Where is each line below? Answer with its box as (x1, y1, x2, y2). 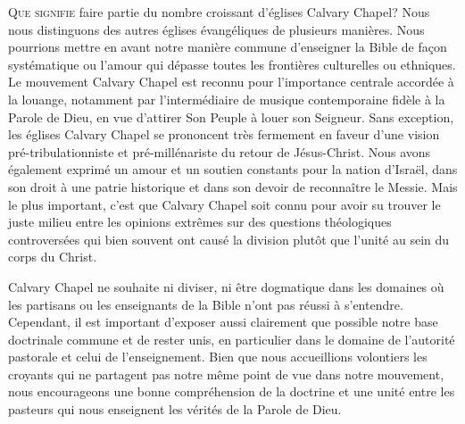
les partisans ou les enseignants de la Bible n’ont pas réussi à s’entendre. (8, 295, 403, 313)
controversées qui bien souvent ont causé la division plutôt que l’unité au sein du (8, 229, 450, 248)
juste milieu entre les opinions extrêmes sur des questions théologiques (8, 212, 392, 231)
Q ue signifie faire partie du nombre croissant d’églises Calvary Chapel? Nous (8, 3, 430, 21)
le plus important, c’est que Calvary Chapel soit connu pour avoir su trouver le (8, 195, 441, 213)
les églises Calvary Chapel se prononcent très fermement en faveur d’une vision (8, 125, 440, 144)
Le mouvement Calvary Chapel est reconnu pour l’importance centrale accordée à (8, 72, 454, 91)
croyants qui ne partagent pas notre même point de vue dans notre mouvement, (8, 364, 444, 383)
